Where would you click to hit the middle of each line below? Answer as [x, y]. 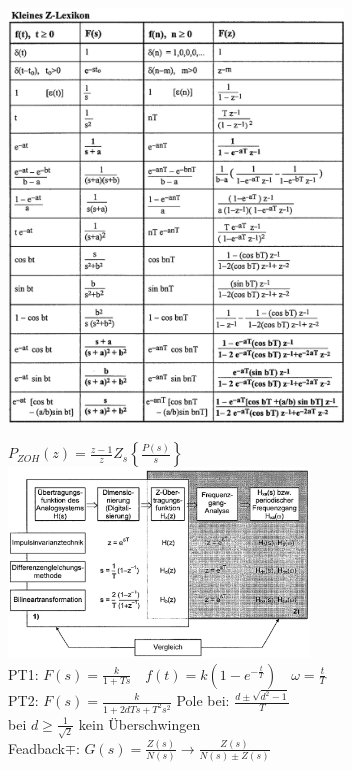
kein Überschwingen [139, 723]
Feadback [36, 747]
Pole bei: [203, 700]
